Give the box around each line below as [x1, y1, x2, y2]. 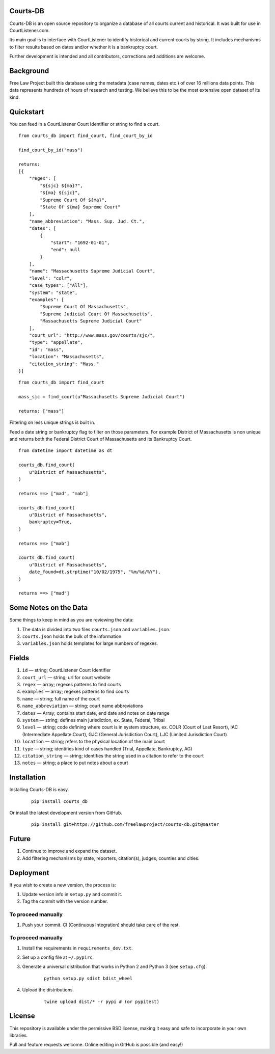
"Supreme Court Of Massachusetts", [40, 304, 129, 310]
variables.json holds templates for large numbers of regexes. [22, 640, 158, 646]
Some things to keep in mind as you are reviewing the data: [9, 617, 134, 623]
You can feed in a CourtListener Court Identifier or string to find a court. [9, 121, 160, 127]
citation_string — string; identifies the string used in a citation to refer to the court [22, 752, 204, 759]
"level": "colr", [29, 275, 72, 281]
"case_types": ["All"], [29, 283, 89, 288]
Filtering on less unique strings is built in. [9, 419, 95, 425]
